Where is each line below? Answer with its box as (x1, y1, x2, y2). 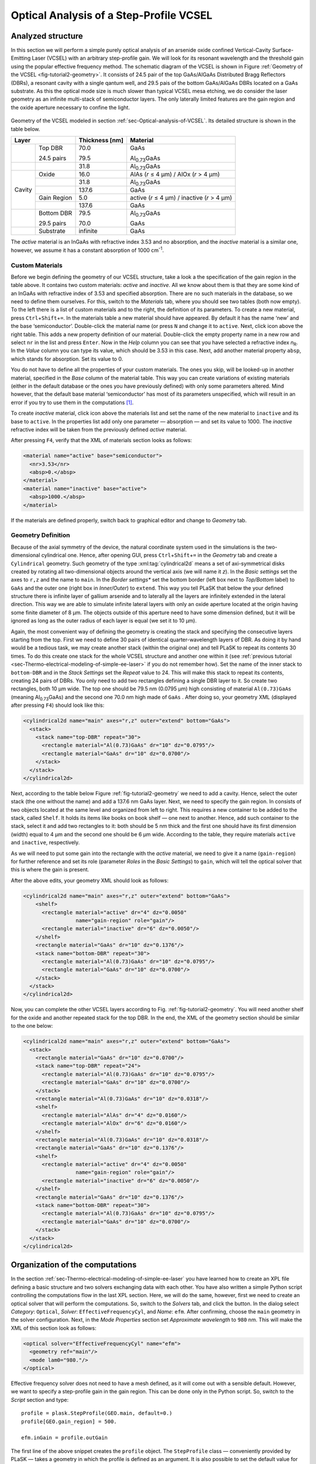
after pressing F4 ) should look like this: (11, 702, 105, 709)
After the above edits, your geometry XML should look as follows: (11, 877, 169, 884)
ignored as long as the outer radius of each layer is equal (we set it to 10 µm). (11, 617, 197, 624)
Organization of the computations (11, 1260, 137, 1270)
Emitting (11, 54, 31, 61)
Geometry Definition (11, 531, 70, 539)
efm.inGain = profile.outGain (21, 1435, 108, 1441)
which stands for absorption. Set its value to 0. (11, 355, 123, 362)
